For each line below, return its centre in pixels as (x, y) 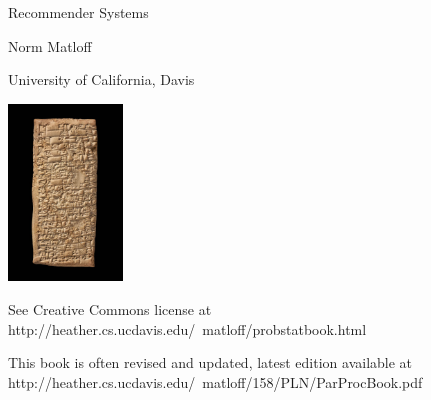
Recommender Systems (78, 12)
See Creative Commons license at (110, 309)
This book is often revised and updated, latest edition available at (210, 362)
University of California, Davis (101, 79)
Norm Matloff (50, 45)
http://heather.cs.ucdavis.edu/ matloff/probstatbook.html (187, 328)
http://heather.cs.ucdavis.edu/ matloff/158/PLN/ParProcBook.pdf (215, 381)
